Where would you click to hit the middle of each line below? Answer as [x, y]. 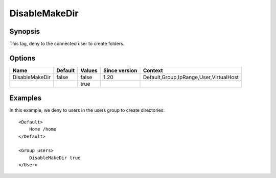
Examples [26, 98]
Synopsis [25, 31]
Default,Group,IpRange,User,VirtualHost [191, 77]
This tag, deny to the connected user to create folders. [67, 44]
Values [89, 70]
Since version [120, 70]
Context [153, 70]
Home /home [43, 129]
